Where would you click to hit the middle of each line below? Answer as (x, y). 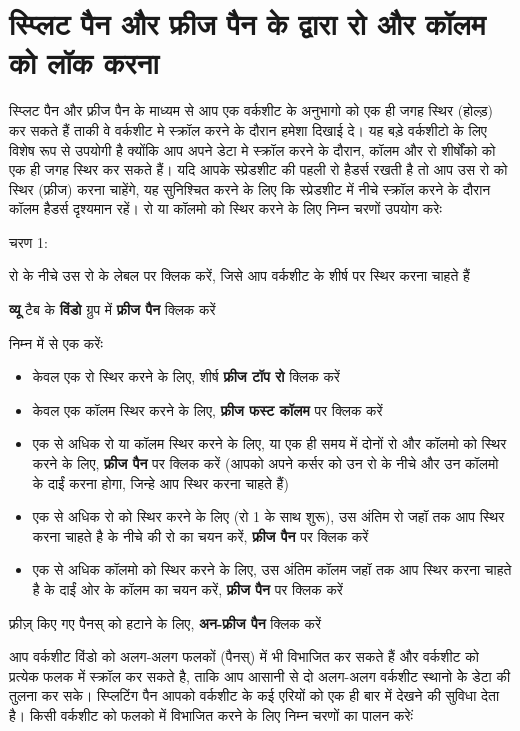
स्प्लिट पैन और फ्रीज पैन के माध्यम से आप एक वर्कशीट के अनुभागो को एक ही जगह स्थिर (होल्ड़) (251, 110)
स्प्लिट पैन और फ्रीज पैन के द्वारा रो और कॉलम (247, 23)
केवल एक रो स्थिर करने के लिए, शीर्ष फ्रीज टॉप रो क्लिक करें (186, 376)
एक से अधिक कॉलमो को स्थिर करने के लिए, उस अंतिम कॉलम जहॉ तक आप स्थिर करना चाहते (272, 569)
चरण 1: (28, 241)
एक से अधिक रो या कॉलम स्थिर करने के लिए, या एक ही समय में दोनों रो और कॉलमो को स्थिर (269, 443)
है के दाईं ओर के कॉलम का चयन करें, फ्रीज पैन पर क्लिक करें (187, 589)
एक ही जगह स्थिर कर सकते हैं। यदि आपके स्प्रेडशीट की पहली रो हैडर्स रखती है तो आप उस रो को (258, 169)
